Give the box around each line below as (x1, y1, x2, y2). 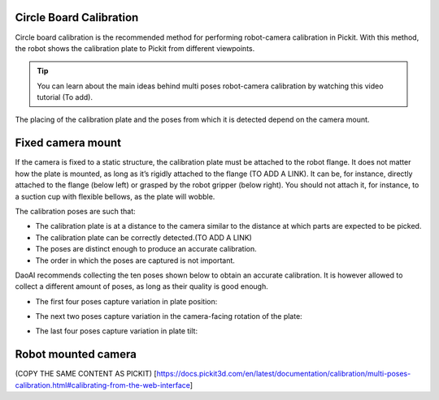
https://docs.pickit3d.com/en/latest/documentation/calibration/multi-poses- (156, 369, 411, 379)
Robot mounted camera (15, 347, 137, 361)
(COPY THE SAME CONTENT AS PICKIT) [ (15, 369, 158, 379)
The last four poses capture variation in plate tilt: (35, 326, 198, 336)
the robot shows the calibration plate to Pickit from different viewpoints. (15, 43, 255, 53)
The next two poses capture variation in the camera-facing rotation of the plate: (35, 312, 302, 321)
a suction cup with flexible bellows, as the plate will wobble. (15, 191, 215, 201)
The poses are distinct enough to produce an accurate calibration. (35, 244, 258, 254)
